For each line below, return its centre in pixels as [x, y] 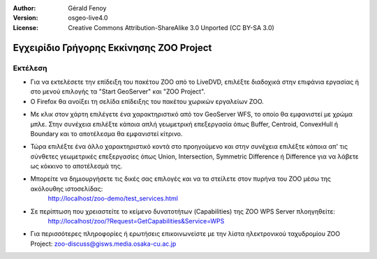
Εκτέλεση [30, 68]
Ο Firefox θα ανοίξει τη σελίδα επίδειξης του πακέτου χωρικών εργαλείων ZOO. [147, 101]
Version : [25, 18]
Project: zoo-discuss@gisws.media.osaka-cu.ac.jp [103, 244]
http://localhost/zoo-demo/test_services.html [113, 198]
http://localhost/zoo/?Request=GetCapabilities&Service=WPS [136, 221]
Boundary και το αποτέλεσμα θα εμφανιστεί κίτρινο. [106, 133]
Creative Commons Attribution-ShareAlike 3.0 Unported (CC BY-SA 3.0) [171, 27]
